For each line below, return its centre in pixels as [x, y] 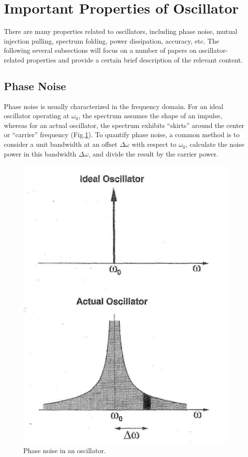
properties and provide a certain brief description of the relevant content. [134, 59]
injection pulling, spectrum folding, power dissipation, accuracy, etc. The [112, 40]
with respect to [154, 144]
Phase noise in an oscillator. [65, 450]
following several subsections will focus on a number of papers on [100, 50]
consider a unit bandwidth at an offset [61, 144]
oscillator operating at [37, 116]
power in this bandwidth [40, 153]
